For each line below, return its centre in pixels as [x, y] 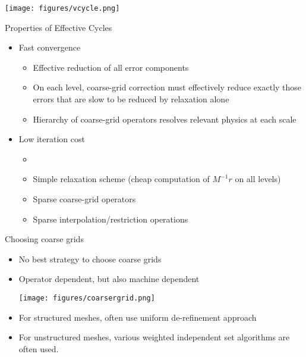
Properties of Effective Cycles [59, 27]
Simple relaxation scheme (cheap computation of [121, 179]
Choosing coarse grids [44, 239]
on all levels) [258, 179]
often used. [39, 348]
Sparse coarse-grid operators [84, 199]
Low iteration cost [52, 139]
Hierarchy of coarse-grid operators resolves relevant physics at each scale [165, 119]
